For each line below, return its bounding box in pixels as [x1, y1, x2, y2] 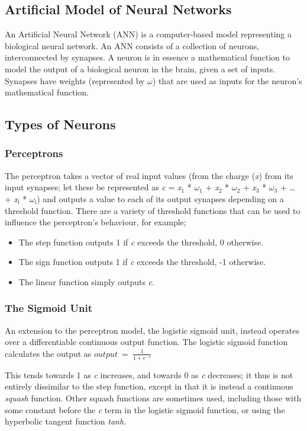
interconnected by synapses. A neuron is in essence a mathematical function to [5, 51, 290, 63]
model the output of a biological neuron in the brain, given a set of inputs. [5, 62, 276, 75]
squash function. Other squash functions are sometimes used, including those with [5, 391, 302, 404]
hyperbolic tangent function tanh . [5, 415, 127, 427]
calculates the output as [5, 347, 92, 359]
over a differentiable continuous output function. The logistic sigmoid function [5, 336, 288, 348]
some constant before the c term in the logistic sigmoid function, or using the [5, 403, 285, 416]
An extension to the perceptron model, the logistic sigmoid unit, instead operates [5, 324, 299, 336]
